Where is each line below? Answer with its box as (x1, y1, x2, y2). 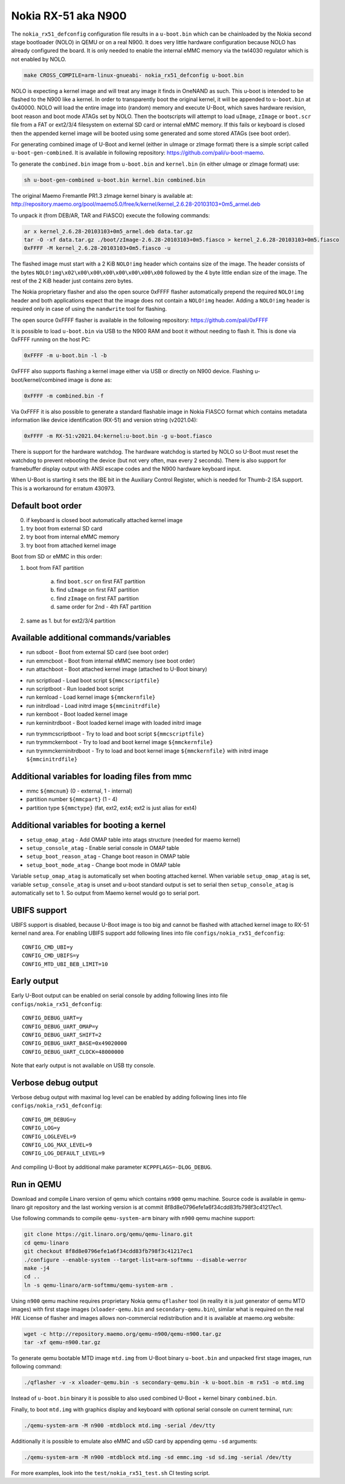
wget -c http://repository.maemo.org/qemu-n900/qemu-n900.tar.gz (24, 1330, 222, 1337)
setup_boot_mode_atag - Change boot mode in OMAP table (26, 861, 181, 868)
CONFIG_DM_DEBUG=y (22, 1116, 77, 1123)
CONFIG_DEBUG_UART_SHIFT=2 (22, 1031, 102, 1038)
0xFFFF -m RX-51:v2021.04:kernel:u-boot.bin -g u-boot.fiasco (24, 433, 212, 440)
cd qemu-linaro (24, 1239, 69, 1246)
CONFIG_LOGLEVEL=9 (22, 1133, 77, 1140)
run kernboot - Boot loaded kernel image (26, 711, 128, 718)
